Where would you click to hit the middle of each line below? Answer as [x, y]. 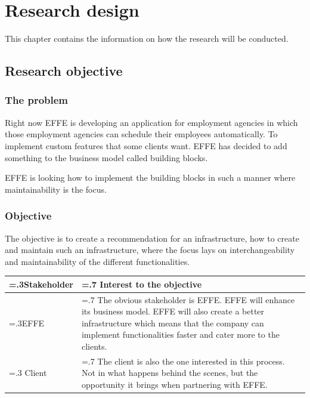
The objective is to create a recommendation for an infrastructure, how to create [152, 238]
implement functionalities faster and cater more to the [180, 334]
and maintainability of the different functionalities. [97, 261]
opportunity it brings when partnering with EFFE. [174, 385]
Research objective [64, 71]
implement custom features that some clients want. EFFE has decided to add [146, 145]
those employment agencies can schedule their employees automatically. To [141, 134]
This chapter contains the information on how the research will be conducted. [147, 38]
